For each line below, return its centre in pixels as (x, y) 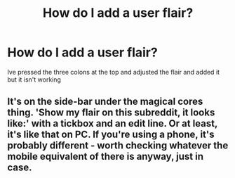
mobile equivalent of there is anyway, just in (105, 157)
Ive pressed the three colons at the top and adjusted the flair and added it (113, 72)
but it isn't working (34, 80)
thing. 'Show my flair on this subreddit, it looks (111, 113)
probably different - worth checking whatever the (118, 146)
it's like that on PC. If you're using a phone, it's (111, 135)
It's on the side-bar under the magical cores (105, 102)
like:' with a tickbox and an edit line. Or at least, (113, 123)
